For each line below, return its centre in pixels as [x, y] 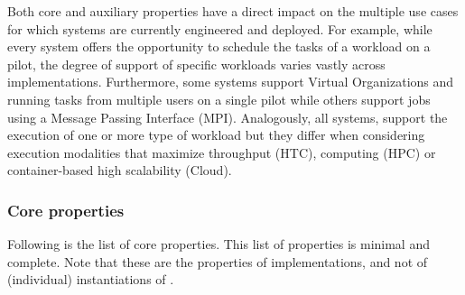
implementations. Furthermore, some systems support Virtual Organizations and [231, 82]
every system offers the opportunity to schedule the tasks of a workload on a [219, 46]
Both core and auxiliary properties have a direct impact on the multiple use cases [233, 11]
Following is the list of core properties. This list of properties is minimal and [219, 244]
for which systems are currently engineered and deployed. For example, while [220, 28]
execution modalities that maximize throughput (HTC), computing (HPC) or [222, 152]
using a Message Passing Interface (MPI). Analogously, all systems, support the [228, 117]
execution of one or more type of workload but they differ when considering [216, 135]
